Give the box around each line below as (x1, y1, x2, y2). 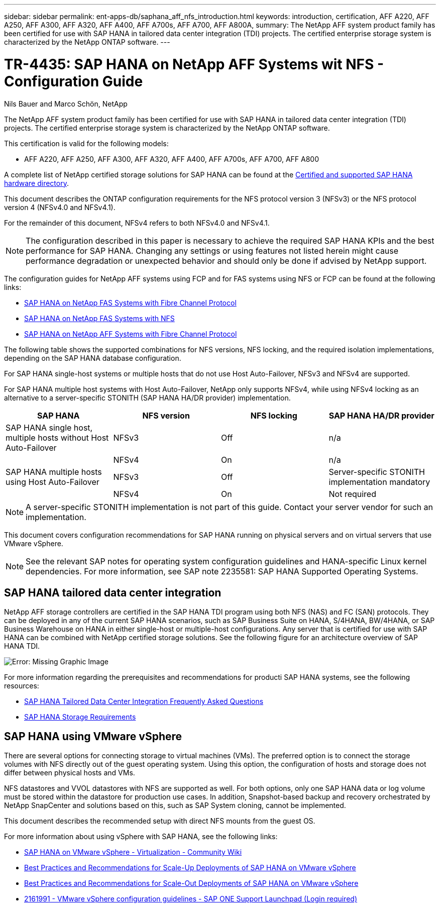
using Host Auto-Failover (6, 476, 99, 487)
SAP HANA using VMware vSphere (4, 730, 182, 743)
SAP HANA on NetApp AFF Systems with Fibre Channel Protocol (24, 329, 237, 338)
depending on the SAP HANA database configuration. (4, 353, 181, 362)
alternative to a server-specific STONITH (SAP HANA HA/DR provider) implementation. (4, 393, 291, 402)
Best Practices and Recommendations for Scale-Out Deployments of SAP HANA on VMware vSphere (24, 879, 359, 888)
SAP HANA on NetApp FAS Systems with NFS (24, 314, 175, 323)
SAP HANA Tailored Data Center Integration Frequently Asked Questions (24, 697, 264, 706)
